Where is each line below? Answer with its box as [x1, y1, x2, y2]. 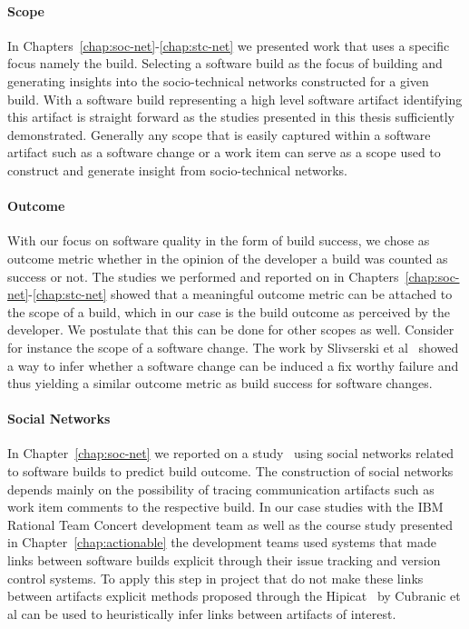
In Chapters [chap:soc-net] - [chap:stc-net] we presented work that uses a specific [7, 35, 450, 55]
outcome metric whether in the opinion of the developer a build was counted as [7, 248, 448, 267]
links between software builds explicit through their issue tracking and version [7, 551, 441, 570]
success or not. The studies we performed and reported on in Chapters [7, 266, 399, 285]
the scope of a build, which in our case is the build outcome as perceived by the [7, 302, 451, 321]
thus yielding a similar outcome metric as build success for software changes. [7, 374, 433, 393]
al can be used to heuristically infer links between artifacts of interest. [7, 604, 396, 623]
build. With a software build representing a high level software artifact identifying [7, 89, 463, 108]
